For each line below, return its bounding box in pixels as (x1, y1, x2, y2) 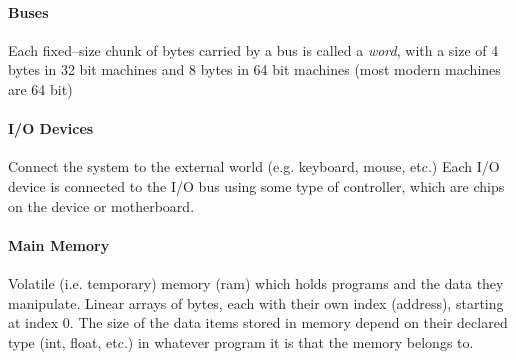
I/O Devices (8, 118, 94, 139)
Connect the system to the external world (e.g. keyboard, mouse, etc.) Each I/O (8, 156, 500, 177)
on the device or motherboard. (8, 195, 195, 216)
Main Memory (8, 234, 110, 255)
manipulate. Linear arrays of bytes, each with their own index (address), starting (8, 292, 504, 313)
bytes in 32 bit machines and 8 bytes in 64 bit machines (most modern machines (8, 59, 501, 80)
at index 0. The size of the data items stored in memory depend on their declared (8, 312, 508, 333)
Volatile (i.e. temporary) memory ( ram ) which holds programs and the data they (8, 272, 504, 293)
